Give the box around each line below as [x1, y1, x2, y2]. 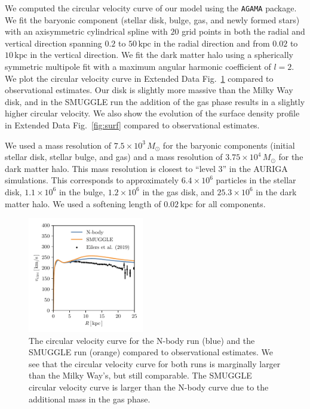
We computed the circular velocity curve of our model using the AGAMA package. [5, 2, 297, 14]
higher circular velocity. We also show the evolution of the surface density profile [5, 107, 300, 119]
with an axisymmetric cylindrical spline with [5, 25, 168, 38]
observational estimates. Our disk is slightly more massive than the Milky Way [5, 84, 293, 96]
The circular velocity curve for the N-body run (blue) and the [29, 334, 255, 346]
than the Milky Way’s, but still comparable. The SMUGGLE [29, 369, 252, 382]
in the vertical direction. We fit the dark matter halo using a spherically [30, 48, 293, 61]
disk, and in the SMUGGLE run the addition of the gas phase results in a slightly [5, 95, 305, 107]
